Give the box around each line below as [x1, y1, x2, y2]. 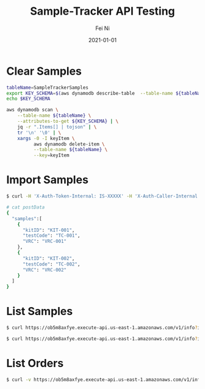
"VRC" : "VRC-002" [22, 267, 67, 273]
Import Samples [6, 173, 88, 187]
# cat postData [6, 204, 45, 210]
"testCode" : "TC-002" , [22, 261, 81, 267]
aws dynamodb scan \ [6, 107, 59, 113]
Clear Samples [6, 64, 82, 78]
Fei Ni [95, 24, 110, 32]
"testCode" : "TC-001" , [22, 232, 81, 239]
